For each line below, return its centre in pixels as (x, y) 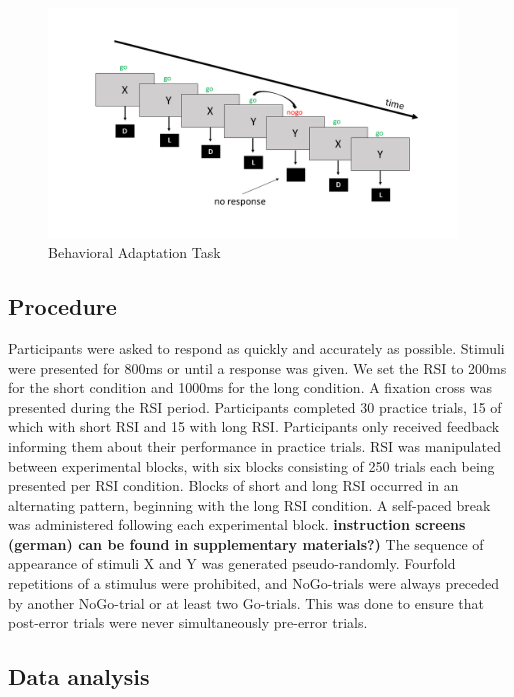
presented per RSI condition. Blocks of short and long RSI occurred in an (233, 485)
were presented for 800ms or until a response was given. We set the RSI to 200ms (257, 367)
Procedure (62, 306)
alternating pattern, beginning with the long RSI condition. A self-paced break (249, 504)
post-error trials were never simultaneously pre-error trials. (188, 622)
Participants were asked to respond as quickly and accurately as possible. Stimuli (256, 347)
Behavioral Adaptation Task (134, 252)
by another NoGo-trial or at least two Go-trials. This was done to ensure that (246, 602)
